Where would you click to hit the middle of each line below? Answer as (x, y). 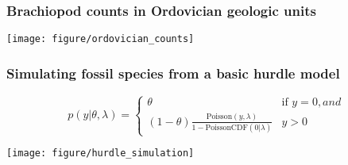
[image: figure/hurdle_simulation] (101, 153)
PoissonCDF (226, 128)
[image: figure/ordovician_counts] (101, 39)
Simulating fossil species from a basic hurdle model (173, 73)
